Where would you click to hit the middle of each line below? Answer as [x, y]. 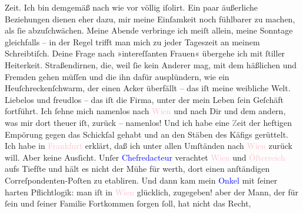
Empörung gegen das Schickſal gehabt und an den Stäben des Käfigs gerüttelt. [146, 134]
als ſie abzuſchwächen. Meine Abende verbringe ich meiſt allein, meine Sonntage [149, 30]
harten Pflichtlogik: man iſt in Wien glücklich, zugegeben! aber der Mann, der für [152, 192]
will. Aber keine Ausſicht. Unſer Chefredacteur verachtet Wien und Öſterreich [145, 157]
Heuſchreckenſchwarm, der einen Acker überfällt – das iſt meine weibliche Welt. [148, 88]
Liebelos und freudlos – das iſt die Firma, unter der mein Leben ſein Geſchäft [144, 99]
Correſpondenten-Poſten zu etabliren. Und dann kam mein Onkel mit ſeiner [141, 180]
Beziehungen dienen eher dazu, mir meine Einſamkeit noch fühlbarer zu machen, [150, 19]
